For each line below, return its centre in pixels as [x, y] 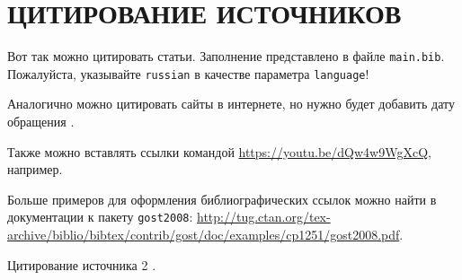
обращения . [41, 122]
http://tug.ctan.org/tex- [264, 217]
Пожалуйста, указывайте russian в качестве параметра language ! [188, 73]
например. [35, 169]
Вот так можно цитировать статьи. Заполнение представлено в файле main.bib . [226, 56]
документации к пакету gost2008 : [100, 217]
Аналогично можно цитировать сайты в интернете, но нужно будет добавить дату [231, 104]
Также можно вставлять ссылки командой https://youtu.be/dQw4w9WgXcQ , [219, 151]
